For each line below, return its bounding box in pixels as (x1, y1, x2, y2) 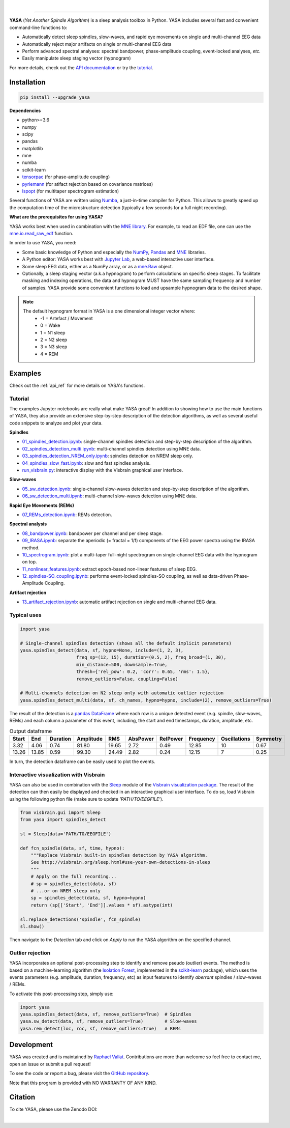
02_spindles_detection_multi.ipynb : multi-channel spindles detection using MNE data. (22, 445, 201, 452)
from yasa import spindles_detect (20, 817, 106, 823)
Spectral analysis (9, 521, 47, 527)
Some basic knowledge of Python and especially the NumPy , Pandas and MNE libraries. (22, 249, 206, 255)
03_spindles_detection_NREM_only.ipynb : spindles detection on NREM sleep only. (22, 453, 194, 459)
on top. (22, 559, 38, 565)
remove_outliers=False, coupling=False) (76, 676, 178, 682)
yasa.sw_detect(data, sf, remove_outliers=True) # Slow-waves (20, 1019, 197, 1024)
